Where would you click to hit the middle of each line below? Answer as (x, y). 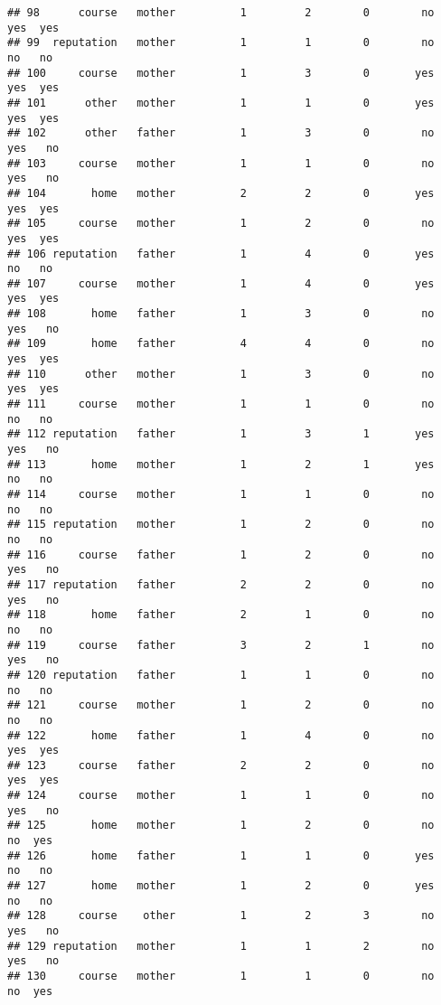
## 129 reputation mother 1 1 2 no (221, 946)
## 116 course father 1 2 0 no (221, 554)
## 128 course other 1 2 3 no (221, 916)
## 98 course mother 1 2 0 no (221, 13)
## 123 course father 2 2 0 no (221, 765)
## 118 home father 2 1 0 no (221, 615)
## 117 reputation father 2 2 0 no (221, 584)
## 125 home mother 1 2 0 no (221, 826)
